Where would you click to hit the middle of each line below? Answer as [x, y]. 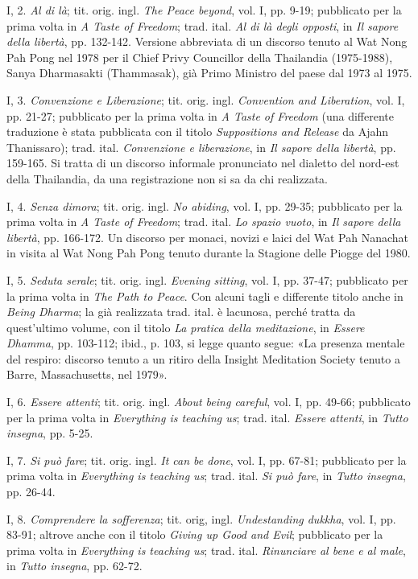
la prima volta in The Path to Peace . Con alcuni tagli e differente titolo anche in [205, 296]
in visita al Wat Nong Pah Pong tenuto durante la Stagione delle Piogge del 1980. [209, 253]
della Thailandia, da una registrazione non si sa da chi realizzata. [167, 178]
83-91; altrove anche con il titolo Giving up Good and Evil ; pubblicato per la [195, 534]
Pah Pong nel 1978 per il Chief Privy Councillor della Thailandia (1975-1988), [200, 57]
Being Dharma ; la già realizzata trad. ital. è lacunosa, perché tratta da [181, 312]
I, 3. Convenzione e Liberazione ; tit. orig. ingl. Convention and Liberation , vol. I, [206, 99]
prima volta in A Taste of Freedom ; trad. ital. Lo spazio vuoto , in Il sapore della [204, 222]
